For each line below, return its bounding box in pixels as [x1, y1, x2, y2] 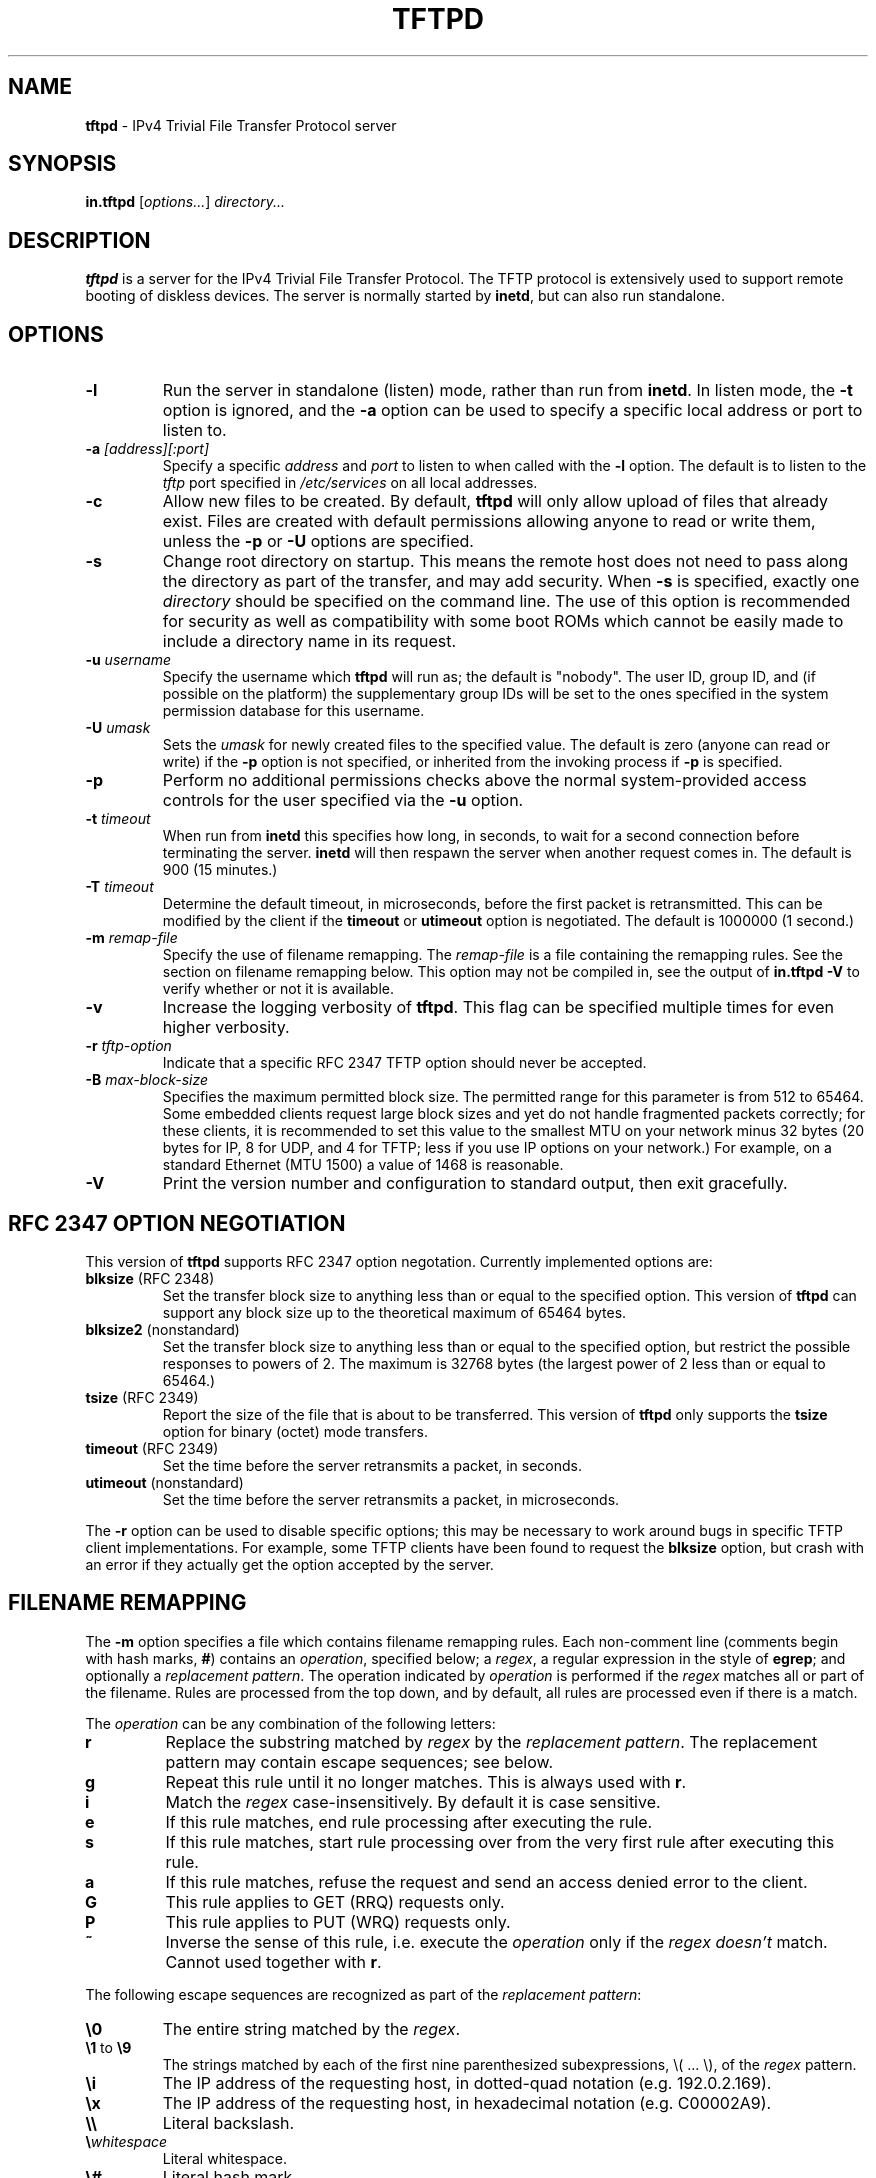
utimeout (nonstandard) [85, 1473, 244, 1491]
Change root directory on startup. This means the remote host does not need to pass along [162, 551, 849, 572]
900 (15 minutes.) [162, 861, 278, 879]
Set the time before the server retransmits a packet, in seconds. [162, 1456, 583, 1474]
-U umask [85, 719, 151, 737]
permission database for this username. [162, 702, 425, 720]
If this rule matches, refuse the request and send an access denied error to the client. [165, 1871, 808, 1892]
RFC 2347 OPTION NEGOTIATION [8, 1210, 346, 1236]
